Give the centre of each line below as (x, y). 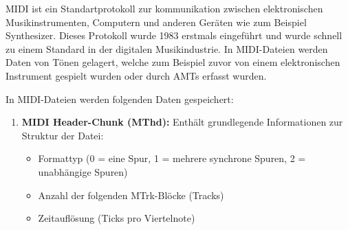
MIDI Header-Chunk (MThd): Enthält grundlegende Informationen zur (182, 122)
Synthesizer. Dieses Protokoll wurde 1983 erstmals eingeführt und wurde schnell (174, 35)
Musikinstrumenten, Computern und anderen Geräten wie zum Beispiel (156, 22)
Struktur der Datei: (63, 135)
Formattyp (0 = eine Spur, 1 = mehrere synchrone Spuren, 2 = (172, 158)
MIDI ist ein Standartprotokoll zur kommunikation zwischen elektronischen (164, 8)
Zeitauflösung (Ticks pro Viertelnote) (117, 218)
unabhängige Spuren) (83, 171)
